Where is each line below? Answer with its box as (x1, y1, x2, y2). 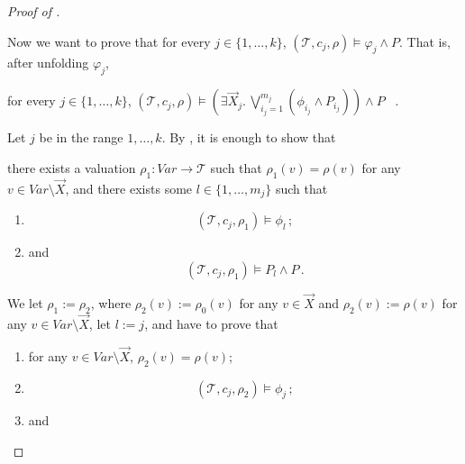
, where (90, 294, 132, 313)
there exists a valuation (7, 158, 136, 177)
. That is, (399, 32, 451, 50)
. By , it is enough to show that (161, 128, 336, 147)
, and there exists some (65, 178, 193, 197)
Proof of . (7, 2, 60, 20)
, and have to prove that (144, 314, 278, 333)
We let (7, 294, 43, 313)
